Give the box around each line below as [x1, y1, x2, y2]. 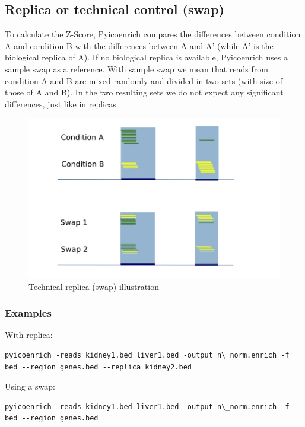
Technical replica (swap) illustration [28, 280, 159, 292]
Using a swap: [5, 380, 55, 393]
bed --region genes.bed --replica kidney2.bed [5, 362, 192, 371]
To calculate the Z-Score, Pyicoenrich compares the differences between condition [5, 28, 301, 40]
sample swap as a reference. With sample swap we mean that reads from [5, 62, 268, 75]
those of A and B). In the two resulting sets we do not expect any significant [5, 86, 284, 98]
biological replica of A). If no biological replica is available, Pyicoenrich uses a [5, 51, 288, 63]
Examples [5, 305, 52, 320]
